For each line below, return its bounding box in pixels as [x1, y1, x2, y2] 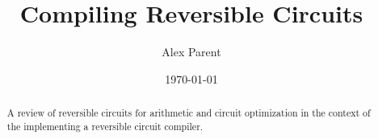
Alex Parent [162, 43, 221, 60]
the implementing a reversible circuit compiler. [6, 119, 204, 133]
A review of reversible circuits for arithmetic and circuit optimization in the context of [6, 106, 371, 120]
